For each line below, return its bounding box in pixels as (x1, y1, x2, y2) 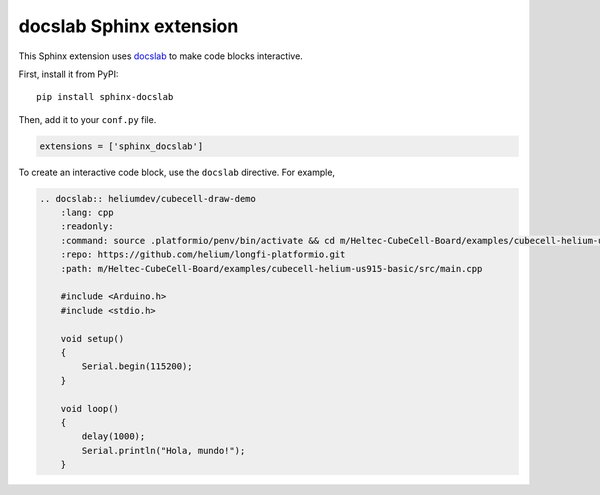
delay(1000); (81, 431, 146, 442)
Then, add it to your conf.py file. (18, 113, 157, 125)
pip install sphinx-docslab (36, 91, 174, 103)
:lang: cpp (60, 207, 114, 219)
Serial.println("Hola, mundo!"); (81, 445, 246, 456)
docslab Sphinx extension (18, 15, 239, 37)
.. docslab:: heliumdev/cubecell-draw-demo (39, 193, 257, 204)
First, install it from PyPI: (18, 68, 119, 80)
